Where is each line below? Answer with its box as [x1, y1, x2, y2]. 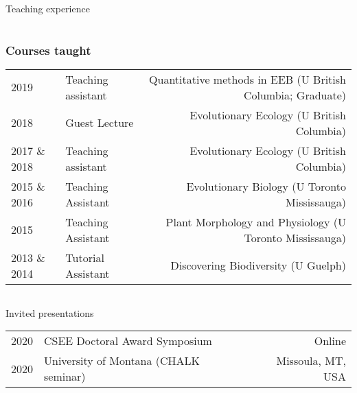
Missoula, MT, [276, 353, 346, 369]
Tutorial [65, 249, 104, 265]
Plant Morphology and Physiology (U [165, 213, 346, 230]
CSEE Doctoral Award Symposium [44, 333, 212, 349]
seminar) [44, 368, 86, 385]
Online [314, 333, 346, 349]
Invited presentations [5, 305, 94, 320]
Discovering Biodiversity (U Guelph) [170, 257, 346, 274]
